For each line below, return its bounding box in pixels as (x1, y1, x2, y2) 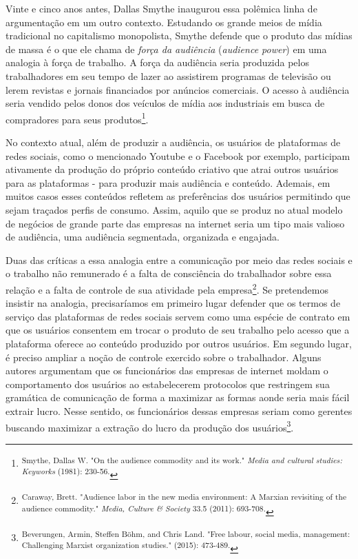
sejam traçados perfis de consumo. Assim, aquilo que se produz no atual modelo (6, 202, 343, 216)
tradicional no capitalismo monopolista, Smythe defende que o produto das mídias (6, 28, 352, 43)
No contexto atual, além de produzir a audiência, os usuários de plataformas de (6, 135, 341, 149)
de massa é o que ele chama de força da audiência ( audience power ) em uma (6, 41, 327, 56)
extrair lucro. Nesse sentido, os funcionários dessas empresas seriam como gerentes (6, 403, 352, 418)
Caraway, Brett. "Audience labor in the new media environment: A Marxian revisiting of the (21, 491, 347, 502)
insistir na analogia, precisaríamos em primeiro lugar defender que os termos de (6, 296, 341, 310)
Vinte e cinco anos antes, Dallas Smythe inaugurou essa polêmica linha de (6, 1, 317, 15)
